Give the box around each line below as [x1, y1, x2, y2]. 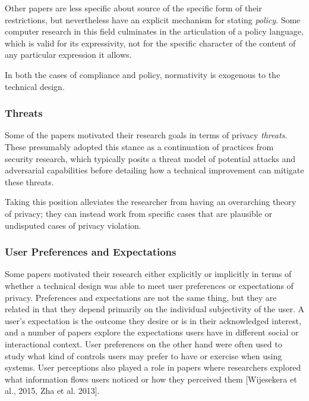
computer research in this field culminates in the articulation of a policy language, [5, 25, 304, 38]
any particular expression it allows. [5, 48, 132, 61]
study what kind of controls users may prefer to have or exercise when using [5, 349, 282, 362]
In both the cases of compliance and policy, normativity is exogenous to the [5, 68, 280, 80]
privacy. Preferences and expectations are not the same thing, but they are [5, 291, 277, 303]
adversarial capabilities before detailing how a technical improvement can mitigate [5, 164, 304, 176]
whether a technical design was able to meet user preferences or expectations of [5, 279, 294, 291]
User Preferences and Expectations [5, 244, 176, 259]
